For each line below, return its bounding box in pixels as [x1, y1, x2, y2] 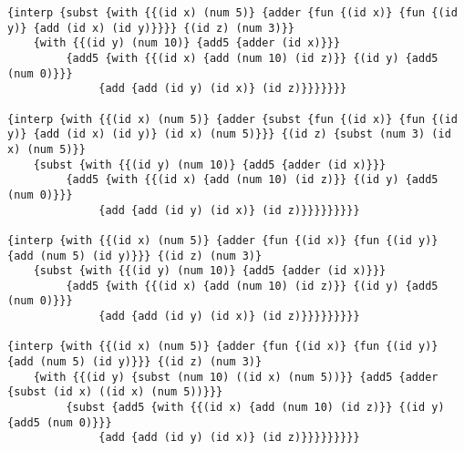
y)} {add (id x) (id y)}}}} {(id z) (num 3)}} [7, 21, 294, 35]
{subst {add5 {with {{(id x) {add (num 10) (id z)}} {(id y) [66, 401, 445, 415]
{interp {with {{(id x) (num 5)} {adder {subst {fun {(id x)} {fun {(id [7, 112, 458, 126]
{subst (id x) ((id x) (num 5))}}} [7, 385, 223, 399]
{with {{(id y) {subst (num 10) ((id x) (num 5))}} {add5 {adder [33, 370, 438, 384]
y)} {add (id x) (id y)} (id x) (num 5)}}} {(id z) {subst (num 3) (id [7, 128, 451, 141]
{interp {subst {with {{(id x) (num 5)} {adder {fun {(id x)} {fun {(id [7, 6, 458, 19]
